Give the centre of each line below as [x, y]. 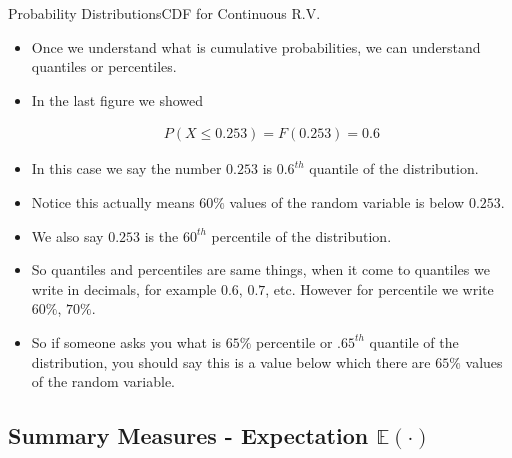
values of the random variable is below [347, 202]
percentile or [294, 341]
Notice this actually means [113, 202]
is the [161, 235]
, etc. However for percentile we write [379, 288]
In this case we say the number [126, 168]
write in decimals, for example [124, 288]
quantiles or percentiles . [104, 66]
